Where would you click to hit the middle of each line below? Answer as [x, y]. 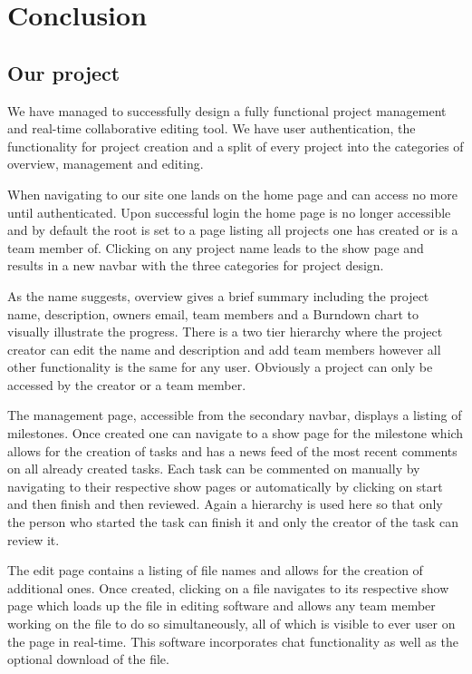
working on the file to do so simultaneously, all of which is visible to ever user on [231, 624]
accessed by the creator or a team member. [127, 384]
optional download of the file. [88, 659]
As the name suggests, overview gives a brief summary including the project [218, 295]
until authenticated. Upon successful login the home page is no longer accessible [229, 212]
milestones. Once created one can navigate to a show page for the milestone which [236, 433]
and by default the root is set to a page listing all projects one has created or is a [233, 230]
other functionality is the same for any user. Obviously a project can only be [220, 367]
